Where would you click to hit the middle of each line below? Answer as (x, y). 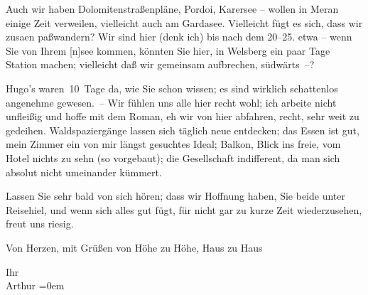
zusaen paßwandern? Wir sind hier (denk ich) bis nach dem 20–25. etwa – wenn (179, 37)
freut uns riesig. (40, 224)
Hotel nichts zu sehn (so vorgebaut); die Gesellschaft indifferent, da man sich (173, 157)
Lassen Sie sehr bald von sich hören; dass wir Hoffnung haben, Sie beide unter (175, 196)
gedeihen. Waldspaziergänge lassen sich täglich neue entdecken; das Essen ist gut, (183, 130)
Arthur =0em (35, 285)
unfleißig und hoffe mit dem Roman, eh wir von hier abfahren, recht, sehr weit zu (183, 116)
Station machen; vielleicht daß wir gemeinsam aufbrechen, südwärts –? (160, 64)
